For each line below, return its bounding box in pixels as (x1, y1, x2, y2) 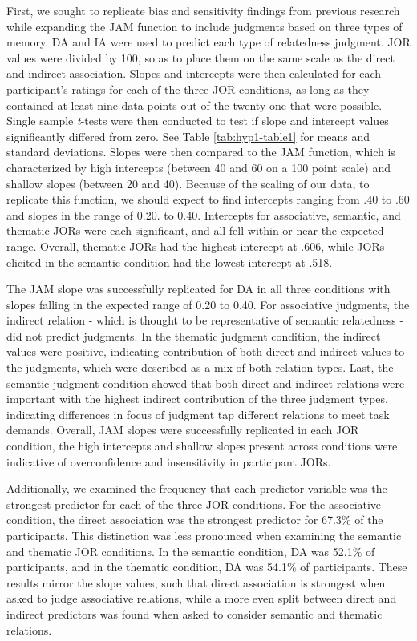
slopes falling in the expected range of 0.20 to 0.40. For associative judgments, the (6, 296, 410, 312)
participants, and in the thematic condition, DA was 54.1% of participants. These (6, 558, 407, 575)
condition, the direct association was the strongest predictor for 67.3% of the (6, 511, 383, 528)
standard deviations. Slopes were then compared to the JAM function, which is (6, 143, 395, 160)
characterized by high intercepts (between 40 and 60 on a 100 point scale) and (6, 159, 391, 175)
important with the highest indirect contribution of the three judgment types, (6, 390, 388, 407)
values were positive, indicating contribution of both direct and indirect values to (6, 343, 405, 360)
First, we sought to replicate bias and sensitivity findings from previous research (6, 2, 400, 18)
